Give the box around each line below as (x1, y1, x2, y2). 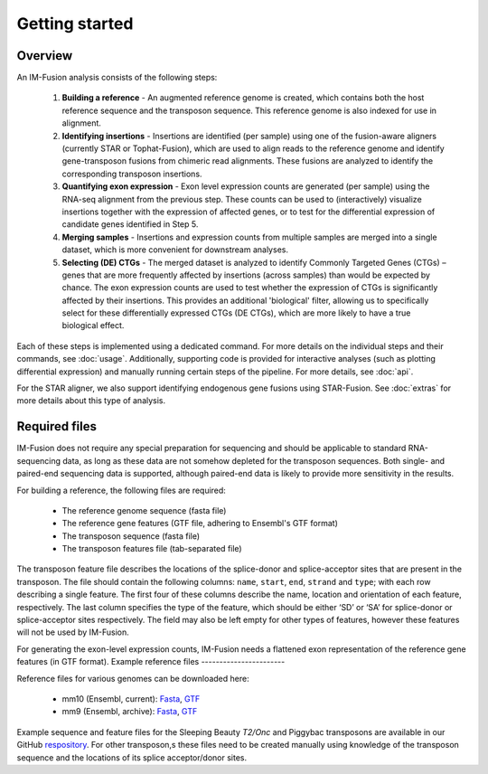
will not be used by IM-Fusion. (16, 627, 130, 637)
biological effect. (61, 320, 125, 331)
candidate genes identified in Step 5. (61, 219, 199, 230)
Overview (16, 48, 73, 63)
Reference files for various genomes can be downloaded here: (16, 673, 249, 684)
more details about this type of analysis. (16, 395, 166, 406)
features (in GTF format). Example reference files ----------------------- (16, 656, 286, 667)
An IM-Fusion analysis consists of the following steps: (16, 72, 218, 83)
